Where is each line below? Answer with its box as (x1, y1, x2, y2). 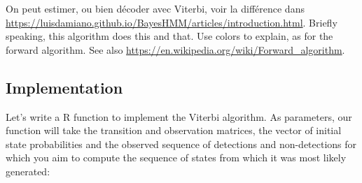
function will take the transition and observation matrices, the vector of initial (6, 123, 342, 138)
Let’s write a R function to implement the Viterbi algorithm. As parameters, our (6, 109, 352, 124)
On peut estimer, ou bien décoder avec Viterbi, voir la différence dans (6, 1, 305, 15)
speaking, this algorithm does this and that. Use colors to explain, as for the (6, 29, 333, 43)
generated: (6, 163, 50, 178)
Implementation (6, 76, 123, 98)
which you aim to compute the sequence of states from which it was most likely (6, 150, 347, 165)
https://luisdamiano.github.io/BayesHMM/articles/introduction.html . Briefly (6, 15, 337, 29)
